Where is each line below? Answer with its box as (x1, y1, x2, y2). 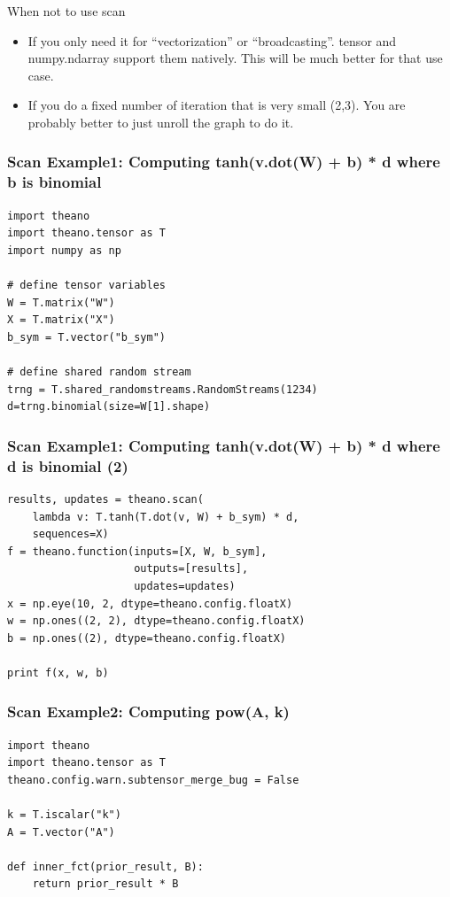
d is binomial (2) (7, 454, 128, 476)
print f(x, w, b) (7, 666, 109, 679)
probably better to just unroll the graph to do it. (27, 112, 294, 131)
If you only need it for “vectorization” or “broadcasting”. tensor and (27, 31, 397, 50)
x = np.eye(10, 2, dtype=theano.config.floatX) (7, 597, 293, 610)
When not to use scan (7, 2, 126, 19)
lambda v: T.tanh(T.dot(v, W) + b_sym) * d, (32, 510, 299, 523)
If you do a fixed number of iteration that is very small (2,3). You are (27, 96, 406, 114)
